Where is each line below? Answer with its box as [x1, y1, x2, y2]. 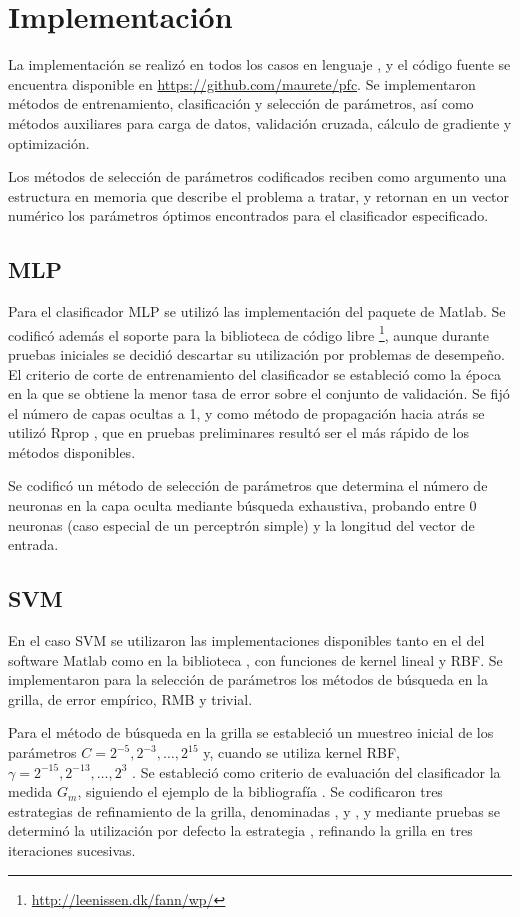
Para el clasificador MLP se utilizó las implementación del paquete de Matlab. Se [8, 301, 506, 322]
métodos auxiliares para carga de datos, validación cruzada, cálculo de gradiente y [8, 112, 512, 133]
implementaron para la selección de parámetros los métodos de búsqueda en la [8, 669, 489, 690]
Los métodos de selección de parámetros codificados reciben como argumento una [8, 166, 507, 187]
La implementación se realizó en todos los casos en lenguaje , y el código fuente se [8, 54, 511, 75]
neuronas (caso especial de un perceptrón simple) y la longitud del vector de [8, 514, 475, 535]
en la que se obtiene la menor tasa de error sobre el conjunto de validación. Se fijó [8, 383, 510, 404]
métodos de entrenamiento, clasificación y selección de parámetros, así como [8, 93, 474, 114]
